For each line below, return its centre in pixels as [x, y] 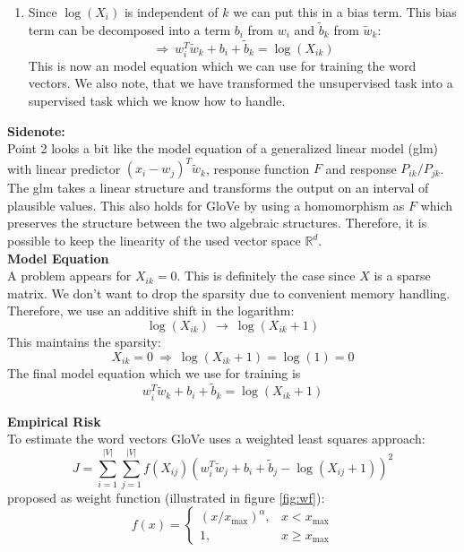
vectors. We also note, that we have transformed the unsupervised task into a [241, 83]
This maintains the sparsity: [84, 341]
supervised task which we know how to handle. [157, 100]
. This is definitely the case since [266, 276]
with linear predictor [64, 168]
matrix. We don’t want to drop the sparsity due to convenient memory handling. [229, 293]
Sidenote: [36, 130]
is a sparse [402, 276]
